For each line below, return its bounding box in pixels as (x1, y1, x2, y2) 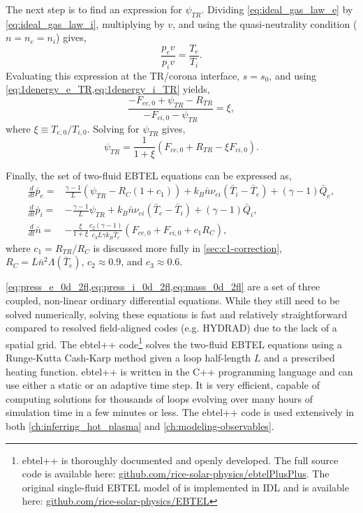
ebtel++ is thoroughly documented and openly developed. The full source (22, 452, 339, 467)
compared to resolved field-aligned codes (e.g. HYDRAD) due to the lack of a (6, 320, 337, 335)
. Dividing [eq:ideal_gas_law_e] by (201, 2, 353, 16)
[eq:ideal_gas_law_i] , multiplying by (6, 16, 165, 31)
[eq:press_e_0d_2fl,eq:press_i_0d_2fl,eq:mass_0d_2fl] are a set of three (6, 279, 320, 294)
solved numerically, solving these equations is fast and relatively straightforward (6, 306, 348, 321)
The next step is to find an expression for (6, 2, 182, 16)
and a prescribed (264, 350, 335, 365)
